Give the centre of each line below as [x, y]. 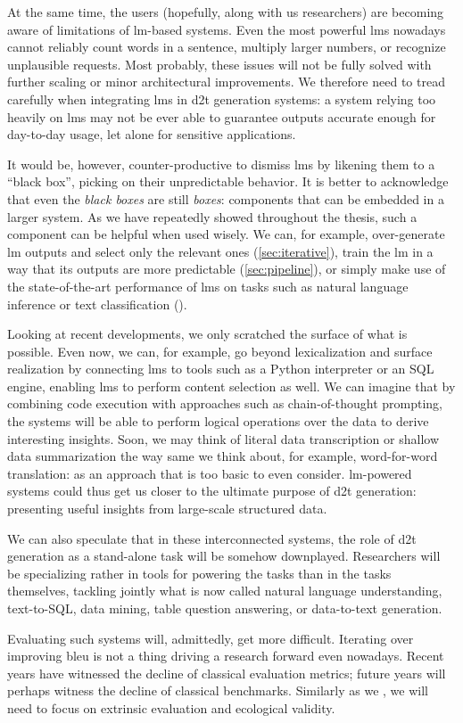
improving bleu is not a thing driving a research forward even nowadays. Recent [226, 656]
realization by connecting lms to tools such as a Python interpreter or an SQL [221, 369]
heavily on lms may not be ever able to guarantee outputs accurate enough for [222, 116]
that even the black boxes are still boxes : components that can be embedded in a [226, 198]
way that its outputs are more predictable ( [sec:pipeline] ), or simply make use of [227, 269]
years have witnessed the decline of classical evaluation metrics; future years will [227, 673]
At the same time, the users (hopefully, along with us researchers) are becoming [226, 12]
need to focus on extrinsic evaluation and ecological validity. [171, 707]
